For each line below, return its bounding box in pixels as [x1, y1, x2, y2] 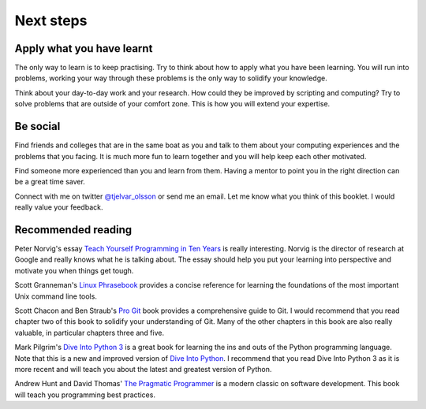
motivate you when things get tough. [14, 266, 134, 275]
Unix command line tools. [14, 292, 98, 301]
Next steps [14, 12, 88, 29]
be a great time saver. [14, 177, 86, 187]
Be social [14, 120, 61, 133]
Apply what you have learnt [14, 42, 153, 55]
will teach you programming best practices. [14, 390, 155, 400]
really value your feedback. [14, 203, 103, 212]
